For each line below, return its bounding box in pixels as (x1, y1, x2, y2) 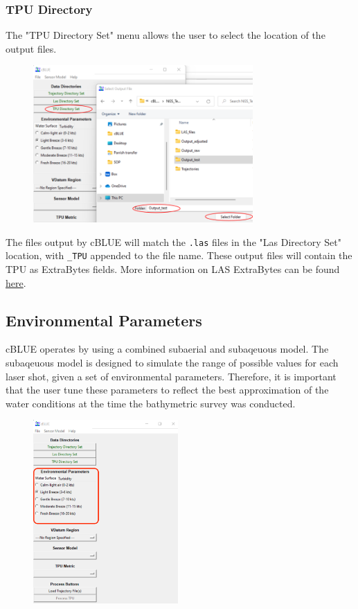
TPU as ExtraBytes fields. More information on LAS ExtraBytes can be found (6, 262, 340, 276)
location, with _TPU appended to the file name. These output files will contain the (6, 248, 352, 263)
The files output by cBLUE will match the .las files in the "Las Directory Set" (6, 234, 341, 249)
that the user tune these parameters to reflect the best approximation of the (6, 382, 329, 397)
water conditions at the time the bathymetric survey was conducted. (6, 396, 296, 410)
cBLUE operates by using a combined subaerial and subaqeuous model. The (6, 342, 329, 356)
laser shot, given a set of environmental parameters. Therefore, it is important (6, 369, 337, 383)
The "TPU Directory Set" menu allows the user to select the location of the (6, 28, 325, 42)
